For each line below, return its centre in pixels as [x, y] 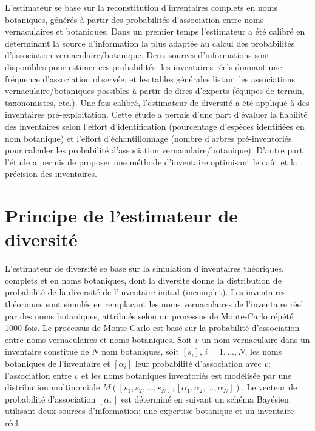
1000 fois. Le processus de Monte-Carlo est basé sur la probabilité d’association [152, 328]
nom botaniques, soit [140, 351]
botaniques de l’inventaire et [58, 363]
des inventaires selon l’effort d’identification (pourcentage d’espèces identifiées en [155, 126]
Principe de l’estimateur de [122, 215]
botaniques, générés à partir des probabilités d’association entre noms [134, 19]
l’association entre [38, 375]
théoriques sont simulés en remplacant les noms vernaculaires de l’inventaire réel [154, 304]
